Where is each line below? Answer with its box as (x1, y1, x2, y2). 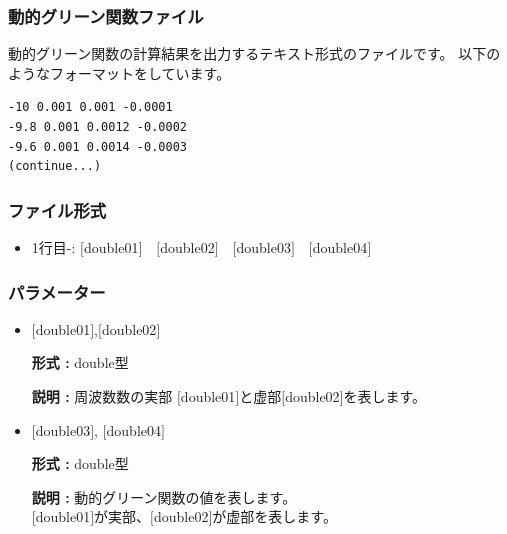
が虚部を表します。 (212, 506, 337, 527)
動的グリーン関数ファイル (8, 3, 204, 28)
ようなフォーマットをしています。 (8, 62, 231, 83)
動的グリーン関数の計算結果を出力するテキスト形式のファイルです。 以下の (8, 43, 501, 64)
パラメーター (8, 279, 106, 304)
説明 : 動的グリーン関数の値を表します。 (31, 486, 297, 507)
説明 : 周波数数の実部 (31, 386, 173, 406)
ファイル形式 (8, 197, 107, 222)
